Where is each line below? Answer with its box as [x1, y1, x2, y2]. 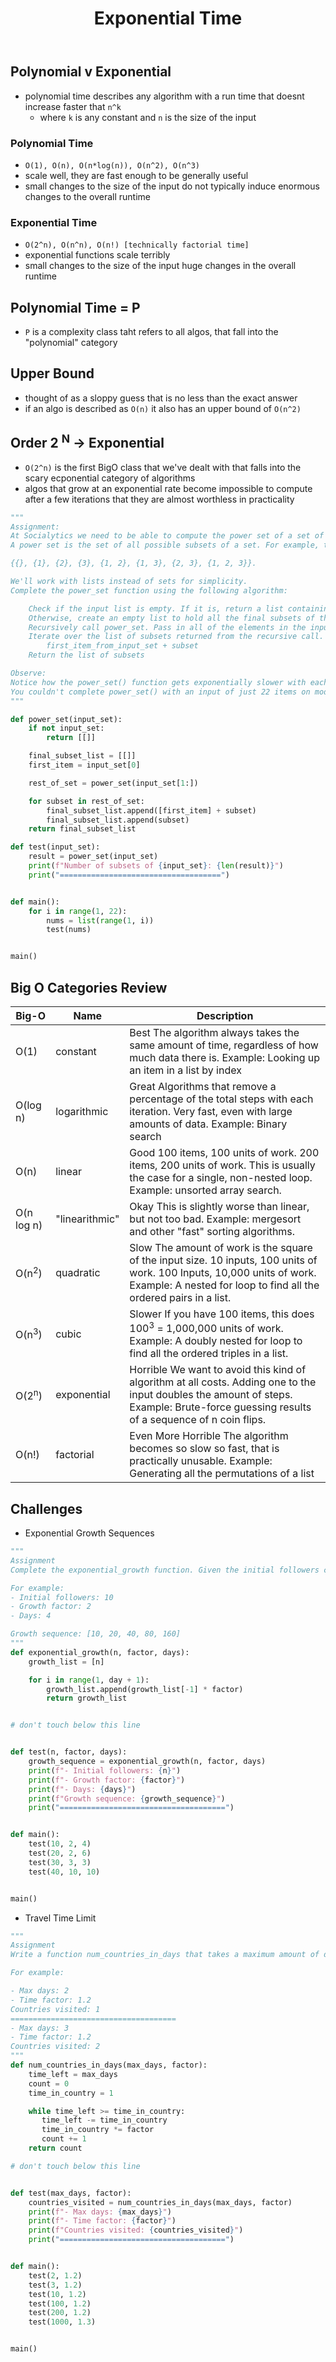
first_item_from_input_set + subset [46, 641, 199, 651]
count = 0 [28, 2078, 70, 2089]
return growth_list [46, 1693, 128, 1704]
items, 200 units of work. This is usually [129, 1158, 316, 1172]
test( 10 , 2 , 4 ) [28, 1839, 92, 1849]
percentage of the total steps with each [129, 1092, 314, 1106]
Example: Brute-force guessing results [129, 1400, 312, 1414]
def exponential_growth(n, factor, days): [10, 1647, 190, 1657]
